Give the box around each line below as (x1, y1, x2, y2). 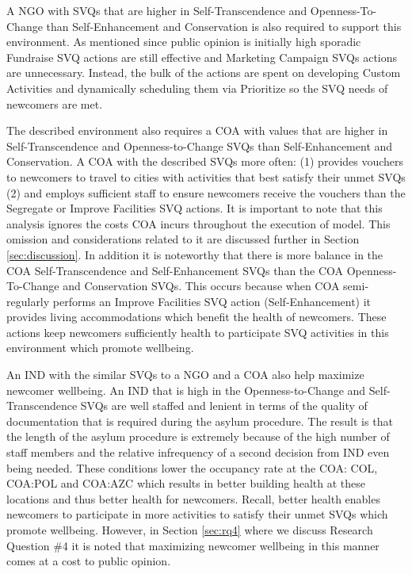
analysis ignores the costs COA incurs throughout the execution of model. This (6, 215, 391, 232)
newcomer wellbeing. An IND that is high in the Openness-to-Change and (6, 381, 366, 398)
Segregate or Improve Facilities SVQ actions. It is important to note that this (6, 200, 383, 216)
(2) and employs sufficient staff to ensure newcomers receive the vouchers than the (6, 184, 406, 201)
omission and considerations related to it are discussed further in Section (6, 231, 360, 247)
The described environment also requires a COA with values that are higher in (6, 122, 388, 139)
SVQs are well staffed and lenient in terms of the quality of (80, 397, 368, 414)
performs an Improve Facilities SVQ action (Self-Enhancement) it (52, 293, 372, 309)
